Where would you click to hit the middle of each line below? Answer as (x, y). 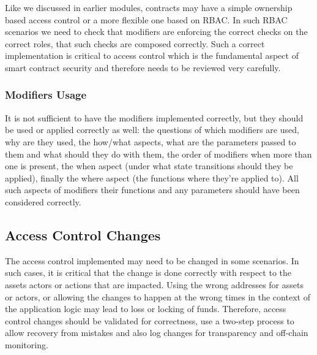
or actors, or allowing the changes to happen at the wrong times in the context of (158, 296)
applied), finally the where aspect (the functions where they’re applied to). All (152, 177)
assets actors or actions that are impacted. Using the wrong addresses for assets (154, 284)
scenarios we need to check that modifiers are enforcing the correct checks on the (156, 32)
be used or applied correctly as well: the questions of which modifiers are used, (152, 130)
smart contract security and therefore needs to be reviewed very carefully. (143, 67)
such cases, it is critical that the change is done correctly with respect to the (148, 273)
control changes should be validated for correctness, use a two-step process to (150, 320)
